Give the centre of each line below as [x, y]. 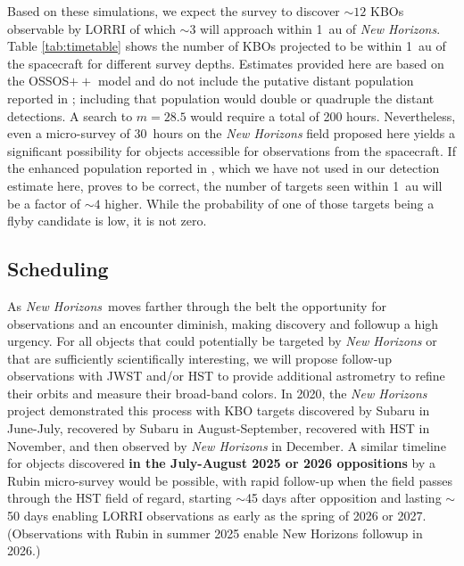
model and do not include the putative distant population [256, 81]
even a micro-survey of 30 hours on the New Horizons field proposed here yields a [232, 133]
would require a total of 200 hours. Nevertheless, [323, 115]
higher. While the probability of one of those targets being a [269, 203]
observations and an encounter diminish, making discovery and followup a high [223, 323]
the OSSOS [38, 81]
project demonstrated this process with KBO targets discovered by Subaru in [219, 410]
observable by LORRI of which [91, 28]
